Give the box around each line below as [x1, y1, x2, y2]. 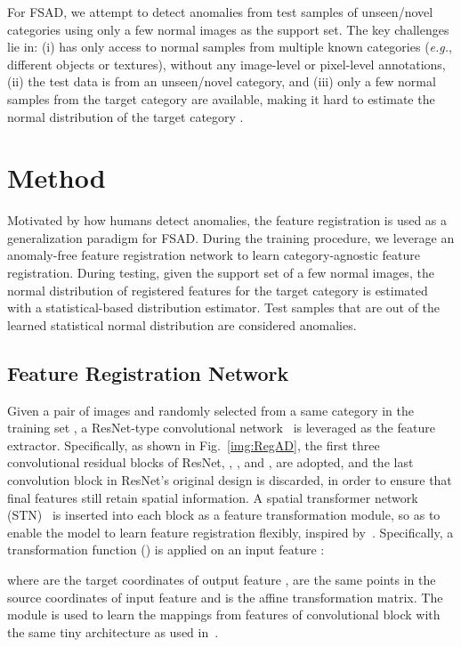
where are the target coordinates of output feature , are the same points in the [7, 570, 436, 588]
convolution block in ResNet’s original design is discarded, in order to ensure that [7, 471, 452, 489]
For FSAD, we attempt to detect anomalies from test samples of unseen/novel [7, 3, 433, 20]
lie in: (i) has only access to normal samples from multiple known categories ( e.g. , [7, 37, 452, 56]
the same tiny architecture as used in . [7, 622, 219, 641]
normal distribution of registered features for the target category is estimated [7, 280, 428, 299]
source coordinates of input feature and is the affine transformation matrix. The [7, 587, 443, 606]
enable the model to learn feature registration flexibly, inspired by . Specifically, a [7, 522, 454, 541]
